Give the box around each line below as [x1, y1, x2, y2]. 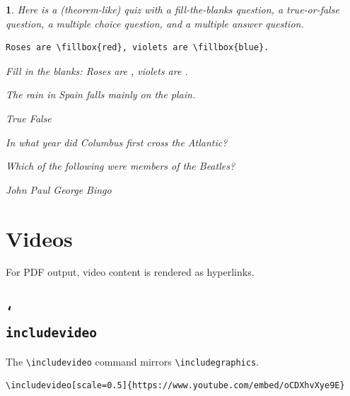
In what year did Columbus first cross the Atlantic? [6, 134, 228, 149]
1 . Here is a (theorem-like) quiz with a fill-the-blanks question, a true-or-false [6, 2, 339, 16]
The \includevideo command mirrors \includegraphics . [6, 354, 259, 368]
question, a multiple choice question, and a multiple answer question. [6, 16, 304, 30]
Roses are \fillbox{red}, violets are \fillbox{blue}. [6, 42, 269, 53]
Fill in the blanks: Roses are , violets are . [6, 63, 188, 78]
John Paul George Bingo [6, 182, 112, 197]
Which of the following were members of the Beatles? [6, 158, 235, 173]
